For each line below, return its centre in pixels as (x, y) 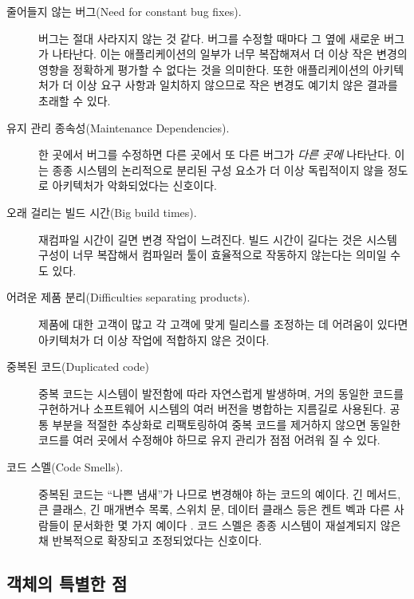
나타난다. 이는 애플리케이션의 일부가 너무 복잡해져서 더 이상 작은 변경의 (230, 54)
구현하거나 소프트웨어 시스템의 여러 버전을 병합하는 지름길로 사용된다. (212, 409)
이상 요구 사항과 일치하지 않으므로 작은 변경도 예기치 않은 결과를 (237, 85)
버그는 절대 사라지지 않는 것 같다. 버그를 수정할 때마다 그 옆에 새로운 (209, 38)
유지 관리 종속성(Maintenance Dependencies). (118, 127)
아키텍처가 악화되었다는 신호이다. (134, 185)
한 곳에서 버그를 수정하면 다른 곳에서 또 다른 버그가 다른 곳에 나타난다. (215, 154)
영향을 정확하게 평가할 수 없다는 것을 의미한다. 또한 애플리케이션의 (204, 69)
